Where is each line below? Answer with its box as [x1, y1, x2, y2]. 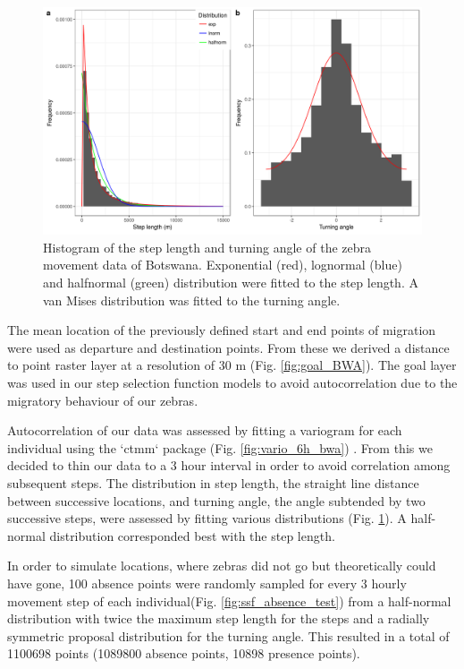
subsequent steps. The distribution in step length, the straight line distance [7, 473, 419, 492]
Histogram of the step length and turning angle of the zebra [43, 237, 372, 256]
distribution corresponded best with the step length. [49, 526, 335, 545]
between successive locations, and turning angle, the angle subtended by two [7, 491, 426, 510]
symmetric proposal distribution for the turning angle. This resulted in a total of [7, 626, 450, 645]
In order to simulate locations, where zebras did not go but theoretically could [7, 556, 436, 575]
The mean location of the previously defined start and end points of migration [7, 321, 436, 339]
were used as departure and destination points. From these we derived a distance [7, 338, 450, 356]
